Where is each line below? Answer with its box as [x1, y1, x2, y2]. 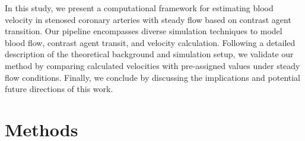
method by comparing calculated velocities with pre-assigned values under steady [5, 59, 300, 71]
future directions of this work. [5, 83, 113, 95]
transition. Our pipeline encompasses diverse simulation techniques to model [5, 25, 282, 37]
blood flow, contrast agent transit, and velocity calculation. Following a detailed [5, 36, 296, 48]
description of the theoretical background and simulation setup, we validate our [5, 48, 294, 60]
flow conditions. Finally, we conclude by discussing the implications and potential [5, 71, 301, 83]
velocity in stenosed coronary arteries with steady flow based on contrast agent [5, 13, 291, 25]
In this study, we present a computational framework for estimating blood [5, 2, 274, 14]
